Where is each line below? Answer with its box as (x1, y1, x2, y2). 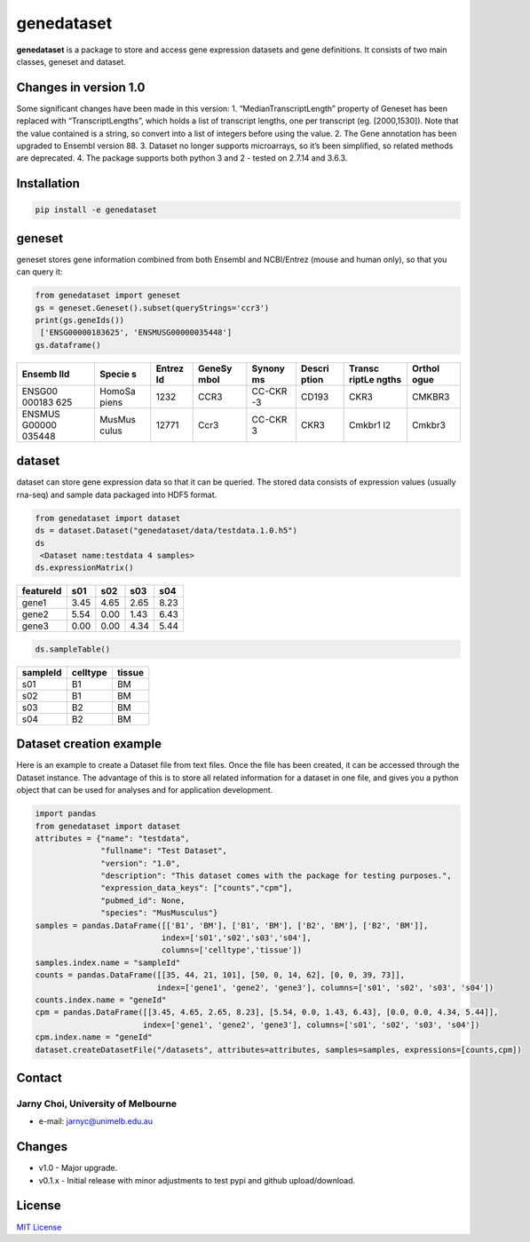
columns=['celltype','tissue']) (161, 945, 303, 955)
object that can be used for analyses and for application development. (16, 785, 273, 795)
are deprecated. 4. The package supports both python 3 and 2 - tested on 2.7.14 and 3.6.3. (16, 153, 348, 163)
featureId (21, 585, 62, 597)
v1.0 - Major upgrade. (38, 1163, 118, 1174)
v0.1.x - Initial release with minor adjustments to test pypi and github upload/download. (38, 1175, 356, 1185)
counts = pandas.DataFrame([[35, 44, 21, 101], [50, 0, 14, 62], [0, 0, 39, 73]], (35, 970, 406, 980)
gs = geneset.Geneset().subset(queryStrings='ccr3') (35, 303, 270, 312)
